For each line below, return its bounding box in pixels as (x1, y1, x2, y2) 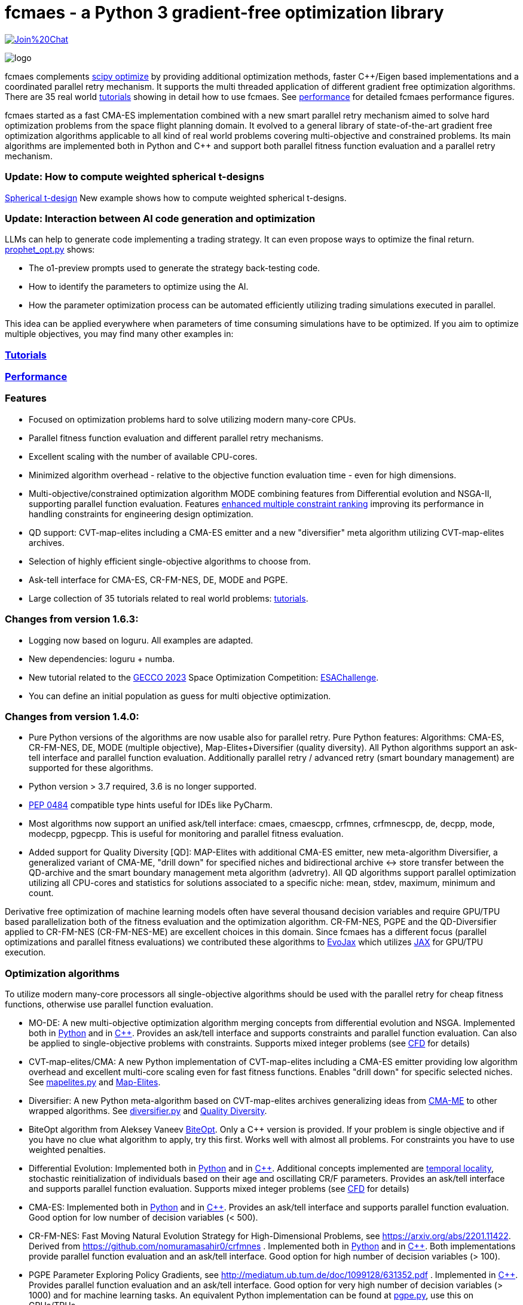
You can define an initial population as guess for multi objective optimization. (29, 690, 331, 701)
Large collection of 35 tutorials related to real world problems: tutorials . (29, 593, 308, 603)
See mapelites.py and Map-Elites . (29, 1077, 161, 1087)
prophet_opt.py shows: (5, 244, 95, 255)
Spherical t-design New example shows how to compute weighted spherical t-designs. (5, 192, 347, 203)
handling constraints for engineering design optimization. (29, 508, 253, 519)
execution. (5, 947, 46, 958)
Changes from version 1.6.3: (5, 613, 139, 626)
